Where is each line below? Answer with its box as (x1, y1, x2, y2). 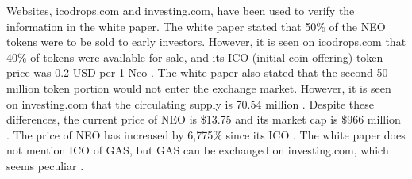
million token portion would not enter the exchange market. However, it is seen (6, 79, 391, 96)
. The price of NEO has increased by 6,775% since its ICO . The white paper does (6, 126, 406, 143)
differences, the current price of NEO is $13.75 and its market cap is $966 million (6, 111, 401, 128)
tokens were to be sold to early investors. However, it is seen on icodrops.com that (6, 33, 406, 50)
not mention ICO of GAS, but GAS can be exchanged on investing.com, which (6, 142, 389, 158)
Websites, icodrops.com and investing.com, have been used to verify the (6, 2, 355, 18)
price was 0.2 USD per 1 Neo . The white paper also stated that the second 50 (6, 64, 388, 81)
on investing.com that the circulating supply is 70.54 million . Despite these (6, 95, 375, 112)
